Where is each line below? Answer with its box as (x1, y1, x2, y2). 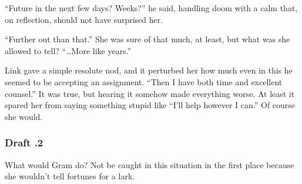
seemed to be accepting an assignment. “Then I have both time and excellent (5, 75, 283, 88)
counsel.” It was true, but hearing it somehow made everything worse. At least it (5, 87, 295, 99)
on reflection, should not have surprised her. (5, 13, 163, 25)
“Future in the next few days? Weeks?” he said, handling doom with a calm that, (5, 2, 298, 14)
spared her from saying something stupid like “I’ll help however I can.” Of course (5, 99, 296, 111)
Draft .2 (5, 135, 43, 150)
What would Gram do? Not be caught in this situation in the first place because (5, 158, 294, 170)
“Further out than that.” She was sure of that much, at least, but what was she (5, 33, 290, 45)
